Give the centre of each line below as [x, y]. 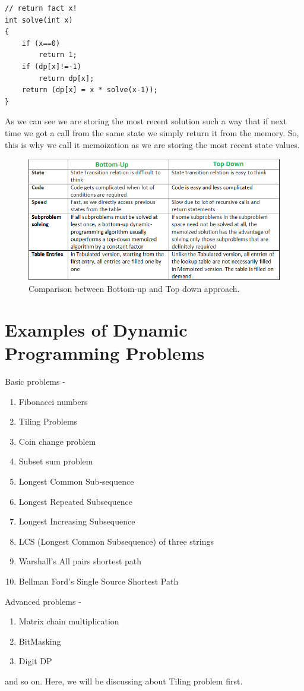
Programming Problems [105, 353]
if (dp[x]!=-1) [51, 66]
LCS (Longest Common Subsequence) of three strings [116, 541]
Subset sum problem [56, 461]
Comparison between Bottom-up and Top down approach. [134, 289]
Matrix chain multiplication [69, 621]
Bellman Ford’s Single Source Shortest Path [99, 581]
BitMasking [40, 641]
